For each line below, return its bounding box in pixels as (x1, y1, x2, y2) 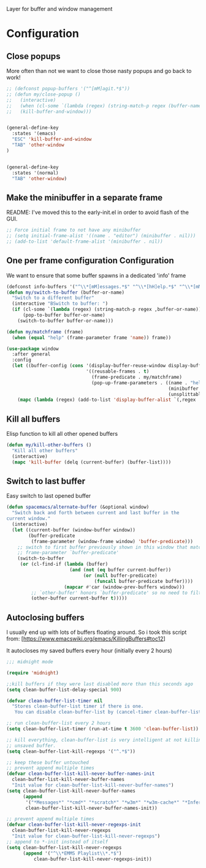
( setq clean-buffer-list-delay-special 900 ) (6, 687, 122, 693)
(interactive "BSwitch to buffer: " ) (12, 300, 109, 307)
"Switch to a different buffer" (12, 295, 95, 301)
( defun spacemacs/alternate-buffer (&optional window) (6, 504, 150, 511)
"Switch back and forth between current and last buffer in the (12, 510, 180, 516)
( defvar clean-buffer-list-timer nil (6, 698, 103, 704)
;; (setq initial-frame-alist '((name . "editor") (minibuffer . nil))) (6, 233, 196, 239)
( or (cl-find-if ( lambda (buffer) (20, 561, 109, 568)
